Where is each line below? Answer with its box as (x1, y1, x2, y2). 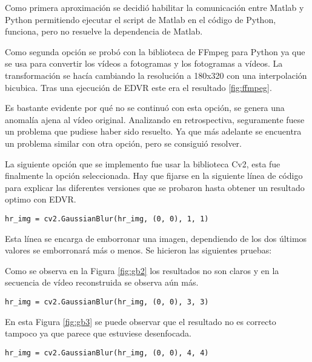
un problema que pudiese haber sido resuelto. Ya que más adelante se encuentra (5, 125, 302, 138)
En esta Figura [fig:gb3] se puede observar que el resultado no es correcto (5, 315, 276, 327)
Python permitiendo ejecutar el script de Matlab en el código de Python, (5, 13, 276, 25)
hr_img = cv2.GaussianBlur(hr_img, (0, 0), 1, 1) (5, 214, 209, 223)
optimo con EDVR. (5, 193, 76, 206)
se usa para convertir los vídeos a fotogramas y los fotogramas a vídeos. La (5, 57, 283, 70)
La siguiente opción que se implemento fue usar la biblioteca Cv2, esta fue (5, 157, 280, 170)
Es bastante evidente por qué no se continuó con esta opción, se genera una (5, 101, 285, 114)
